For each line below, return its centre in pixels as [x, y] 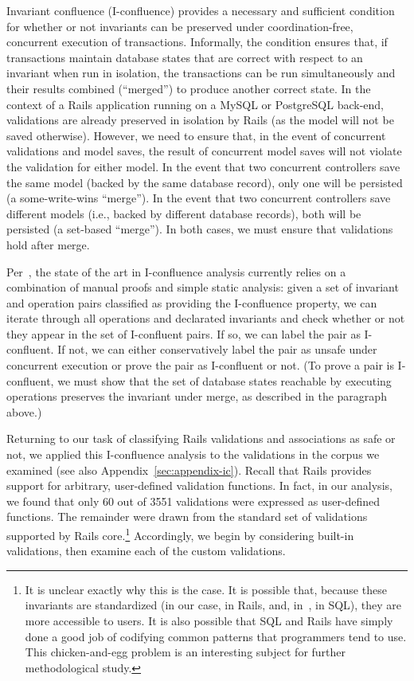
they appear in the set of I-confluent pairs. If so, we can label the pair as [184, 333]
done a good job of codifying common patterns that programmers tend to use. [216, 636]
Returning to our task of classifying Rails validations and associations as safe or [201, 438]
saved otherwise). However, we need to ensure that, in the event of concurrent [196, 135]
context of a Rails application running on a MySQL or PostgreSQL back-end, [195, 104]
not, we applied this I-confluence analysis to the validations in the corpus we [193, 454]
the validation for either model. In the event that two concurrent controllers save [203, 166]
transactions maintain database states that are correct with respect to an [185, 57]
